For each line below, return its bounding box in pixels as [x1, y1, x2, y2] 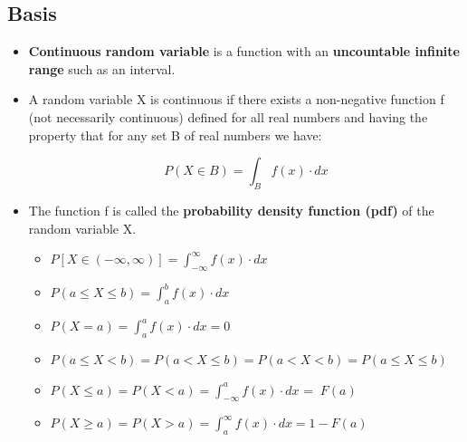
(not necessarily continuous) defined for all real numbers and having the [28, 107, 428, 126]
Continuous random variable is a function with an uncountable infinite [28, 42, 460, 61]
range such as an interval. [28, 59, 176, 78]
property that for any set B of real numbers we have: [28, 125, 322, 144]
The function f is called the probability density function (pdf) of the [28, 200, 434, 219]
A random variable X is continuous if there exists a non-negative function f [28, 90, 444, 109]
